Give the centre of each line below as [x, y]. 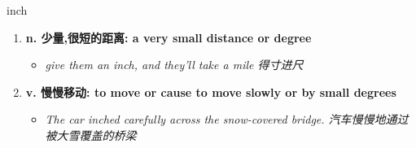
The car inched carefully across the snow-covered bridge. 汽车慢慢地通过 [227, 119]
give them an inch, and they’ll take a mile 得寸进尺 [174, 65]
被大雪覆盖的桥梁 [91, 135]
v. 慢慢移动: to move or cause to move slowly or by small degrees [211, 91]
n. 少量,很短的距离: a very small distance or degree [169, 37]
